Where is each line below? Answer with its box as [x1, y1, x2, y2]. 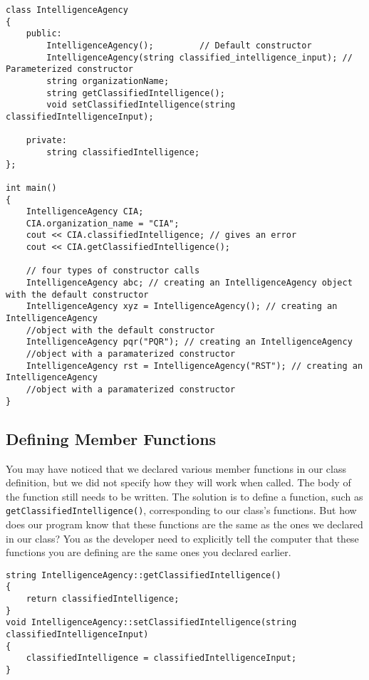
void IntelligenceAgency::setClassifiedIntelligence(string [6, 617, 297, 628]
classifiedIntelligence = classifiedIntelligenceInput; [26, 653, 297, 664]
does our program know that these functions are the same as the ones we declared [6, 516, 363, 531]
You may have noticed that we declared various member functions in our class [6, 461, 346, 476]
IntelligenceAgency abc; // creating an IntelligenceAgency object [26, 278, 353, 288]
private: [26, 135, 67, 146]
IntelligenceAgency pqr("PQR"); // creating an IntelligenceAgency [26, 337, 353, 347]
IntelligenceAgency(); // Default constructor [46, 40, 312, 51]
